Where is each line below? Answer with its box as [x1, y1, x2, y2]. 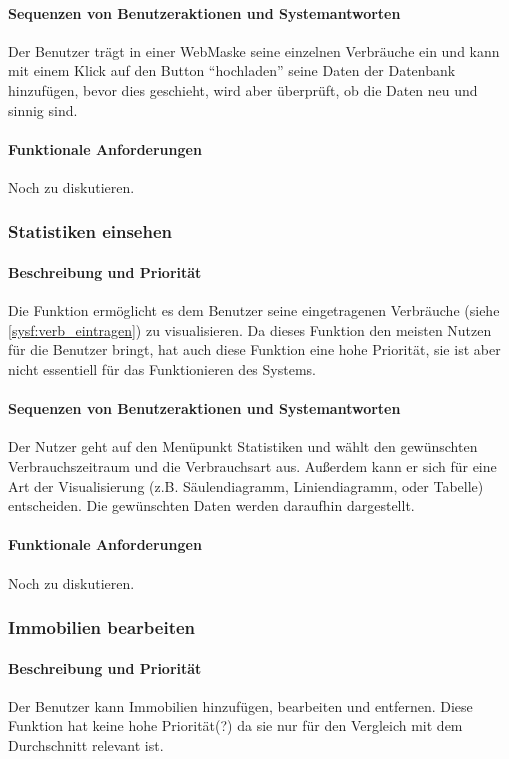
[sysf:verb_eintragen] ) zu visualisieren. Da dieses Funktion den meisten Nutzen [8, 319, 492, 340]
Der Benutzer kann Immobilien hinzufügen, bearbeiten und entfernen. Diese [8, 695, 473, 716]
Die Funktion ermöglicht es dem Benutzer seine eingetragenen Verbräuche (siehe [8, 300, 500, 321]
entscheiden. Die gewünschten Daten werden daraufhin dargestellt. [8, 495, 415, 516]
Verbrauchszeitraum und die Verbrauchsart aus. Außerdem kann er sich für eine [8, 455, 497, 476]
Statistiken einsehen [8, 219, 173, 244]
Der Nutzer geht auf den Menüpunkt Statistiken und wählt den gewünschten [8, 436, 478, 457]
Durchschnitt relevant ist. [8, 734, 164, 755]
